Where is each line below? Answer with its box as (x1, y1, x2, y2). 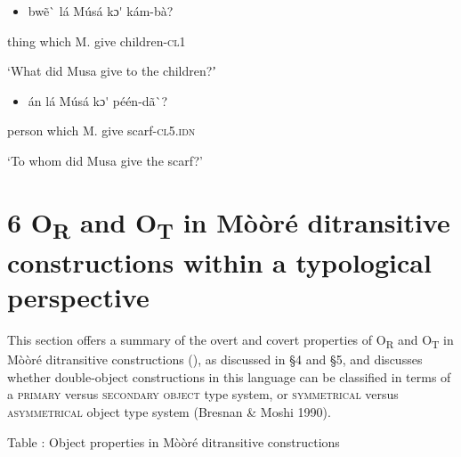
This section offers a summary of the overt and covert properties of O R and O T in (7, 331, 454, 351)
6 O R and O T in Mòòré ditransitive (7, 203, 450, 245)
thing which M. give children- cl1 (7, 31, 186, 50)
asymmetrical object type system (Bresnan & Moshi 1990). (7, 403, 331, 421)
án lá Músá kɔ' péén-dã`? (28, 91, 168, 110)
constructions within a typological (7, 244, 432, 280)
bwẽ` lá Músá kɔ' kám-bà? (28, 2, 174, 20)
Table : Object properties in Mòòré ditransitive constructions (7, 432, 340, 451)
